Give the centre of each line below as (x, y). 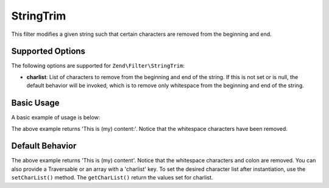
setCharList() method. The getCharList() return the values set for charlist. (112, 178)
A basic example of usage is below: (56, 117)
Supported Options (48, 51)
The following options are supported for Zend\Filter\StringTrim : (98, 66)
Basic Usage (35, 103)
